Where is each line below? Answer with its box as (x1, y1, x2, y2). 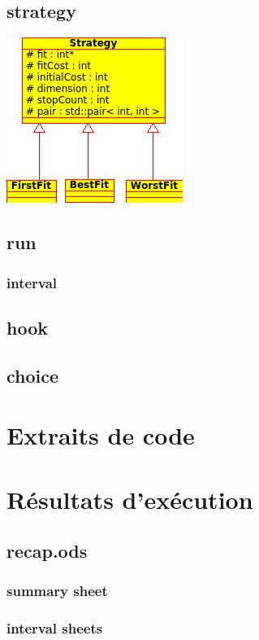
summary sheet (6, 581, 108, 601)
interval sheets (6, 618, 103, 638)
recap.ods (6, 538, 88, 563)
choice (6, 362, 59, 388)
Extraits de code (6, 419, 195, 452)
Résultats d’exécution (6, 482, 253, 515)
